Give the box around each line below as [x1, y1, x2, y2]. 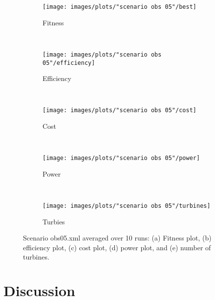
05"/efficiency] [43, 59, 95, 66]
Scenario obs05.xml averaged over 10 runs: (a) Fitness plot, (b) [23, 233, 212, 243]
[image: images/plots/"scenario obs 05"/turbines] [43, 202, 211, 210]
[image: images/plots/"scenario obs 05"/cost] [43, 107, 196, 114]
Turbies [43, 216, 65, 226]
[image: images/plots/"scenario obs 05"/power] [43, 155, 200, 162]
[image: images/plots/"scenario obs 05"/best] [43, 3, 196, 10]
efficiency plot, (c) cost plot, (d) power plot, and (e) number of [23, 242, 211, 252]
